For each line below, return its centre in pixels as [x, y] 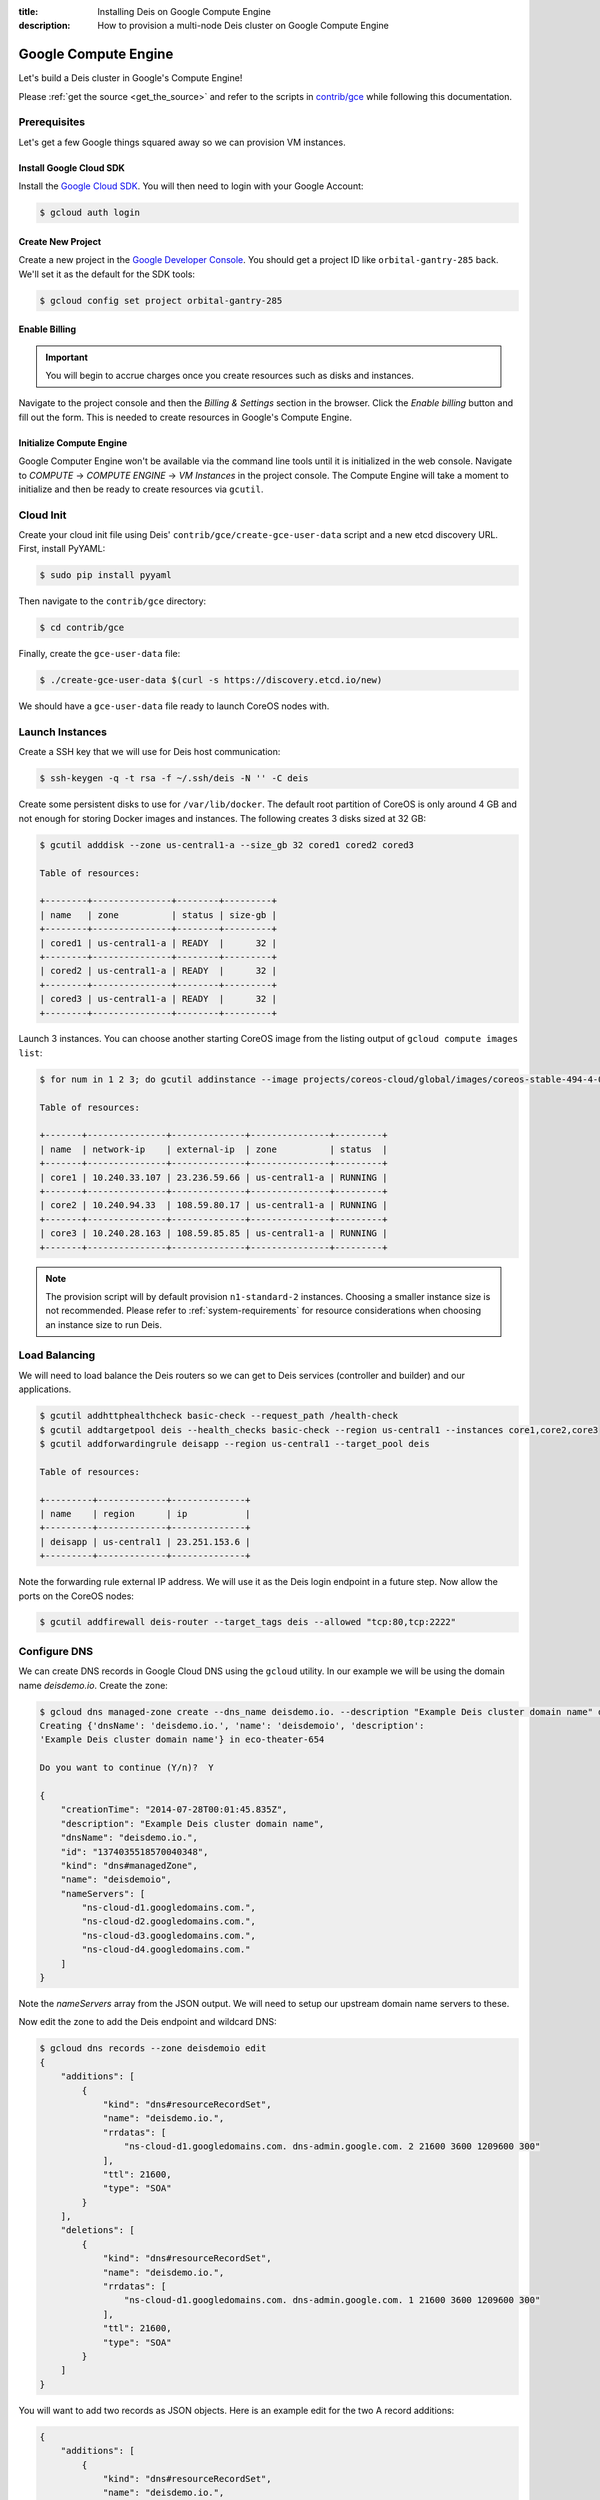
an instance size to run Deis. [104, 1324]
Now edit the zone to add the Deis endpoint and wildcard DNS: [147, 2022]
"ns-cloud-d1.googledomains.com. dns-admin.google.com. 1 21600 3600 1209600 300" [332, 2300]
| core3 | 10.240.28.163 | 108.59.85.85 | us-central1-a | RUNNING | [213, 1233]
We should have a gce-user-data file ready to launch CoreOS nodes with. [174, 706]
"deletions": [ [97, 2230]
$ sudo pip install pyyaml [105, 575]
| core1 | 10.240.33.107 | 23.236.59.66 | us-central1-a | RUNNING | [213, 1177]
